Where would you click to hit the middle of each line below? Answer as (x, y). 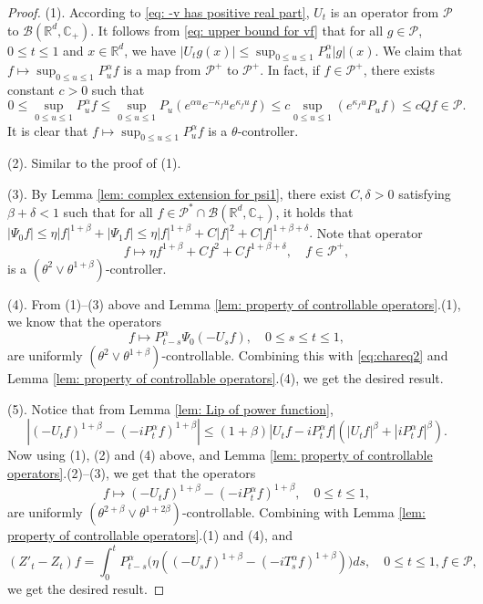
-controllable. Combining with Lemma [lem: (303, 512)
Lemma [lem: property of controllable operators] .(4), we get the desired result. (226, 378)
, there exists (399, 70)
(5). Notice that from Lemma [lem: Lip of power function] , (170, 408)
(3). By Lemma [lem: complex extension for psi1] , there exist (177, 193)
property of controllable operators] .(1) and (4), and (150, 535)
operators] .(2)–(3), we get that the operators (132, 473)
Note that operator (370, 232)
